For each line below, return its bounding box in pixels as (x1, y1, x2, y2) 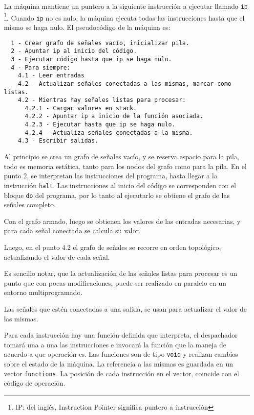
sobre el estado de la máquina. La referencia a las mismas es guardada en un (4, 358, 233, 368)
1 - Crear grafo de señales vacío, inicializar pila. (11, 39, 190, 47)
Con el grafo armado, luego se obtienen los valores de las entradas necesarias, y (4, 216, 241, 226)
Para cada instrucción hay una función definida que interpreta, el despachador (4, 330, 238, 340)
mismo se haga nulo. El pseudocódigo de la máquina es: (4, 22, 170, 32)
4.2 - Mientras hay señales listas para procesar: (18, 97, 186, 104)
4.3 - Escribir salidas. (18, 137, 99, 145)
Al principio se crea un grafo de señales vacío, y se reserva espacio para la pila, (4, 151, 239, 162)
